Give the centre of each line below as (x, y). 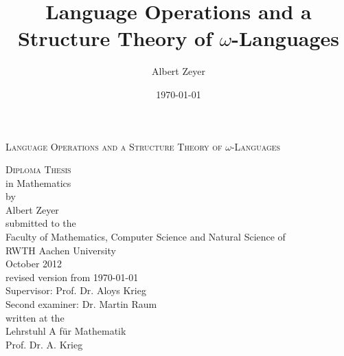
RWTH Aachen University (61, 250)
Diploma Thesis (38, 169)
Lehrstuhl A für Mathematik (66, 331)
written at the (35, 317)
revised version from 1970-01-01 (72, 277)
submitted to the (41, 223)
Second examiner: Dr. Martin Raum (81, 304)
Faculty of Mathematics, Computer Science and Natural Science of (146, 237)
